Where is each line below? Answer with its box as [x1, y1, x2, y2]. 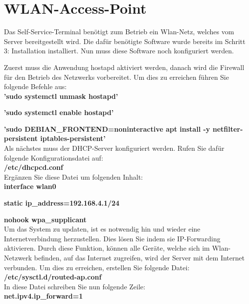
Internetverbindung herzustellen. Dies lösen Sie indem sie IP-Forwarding [4, 233, 221, 243]
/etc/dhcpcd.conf [4, 162, 63, 172]
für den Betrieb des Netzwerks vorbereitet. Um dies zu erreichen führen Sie [4, 71, 229, 82]
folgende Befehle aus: [4, 81, 67, 92]
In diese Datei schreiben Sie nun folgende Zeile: [4, 281, 145, 291]
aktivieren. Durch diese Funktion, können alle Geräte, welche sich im [4, 243, 210, 253]
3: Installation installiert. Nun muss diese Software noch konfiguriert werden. [4, 46, 234, 56]
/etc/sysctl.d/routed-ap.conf [4, 272, 102, 282]
